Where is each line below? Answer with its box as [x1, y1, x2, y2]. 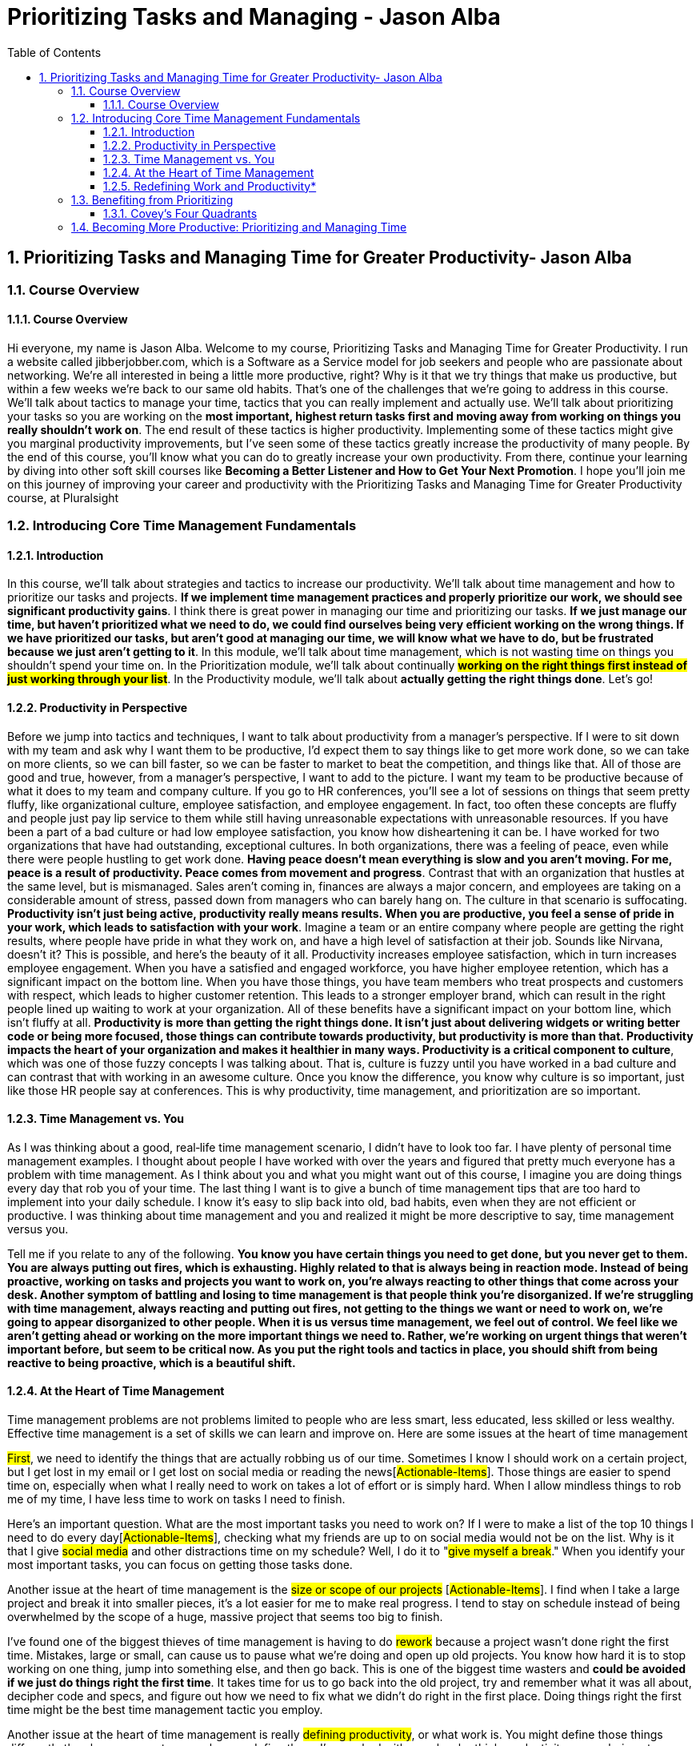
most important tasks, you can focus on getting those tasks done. [7, 1558, 353, 1572]
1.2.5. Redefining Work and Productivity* [103, 179, 317, 193]
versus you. [7, 1221, 69, 1236]
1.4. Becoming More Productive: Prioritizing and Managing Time [71, 219, 407, 234]
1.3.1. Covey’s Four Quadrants [103, 206, 258, 220]
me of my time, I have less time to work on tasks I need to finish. [7, 1492, 346, 1507]
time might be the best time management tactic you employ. [7, 1703, 323, 1717]
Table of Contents [7, 45, 102, 59]
